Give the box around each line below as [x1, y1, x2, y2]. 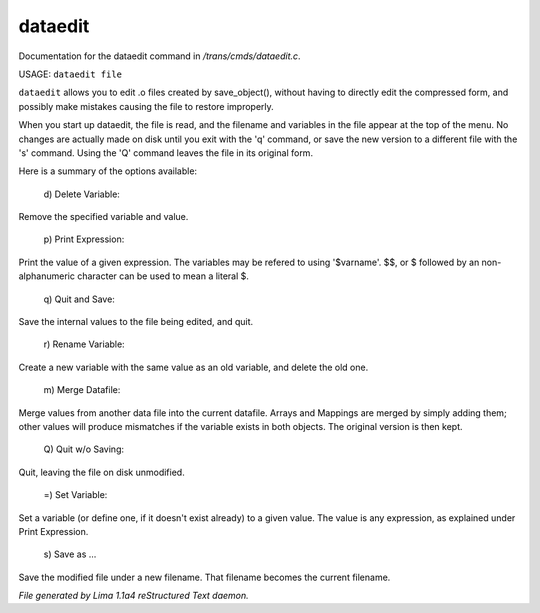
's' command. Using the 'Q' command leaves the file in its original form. [18, 146, 314, 159]
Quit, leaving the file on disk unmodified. [18, 466, 185, 478]
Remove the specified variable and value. [18, 211, 189, 223]
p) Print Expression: [43, 233, 125, 245]
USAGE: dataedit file [18, 68, 122, 80]
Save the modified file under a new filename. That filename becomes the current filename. [18, 571, 391, 583]
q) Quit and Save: [43, 293, 115, 305]
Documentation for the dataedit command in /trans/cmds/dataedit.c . [18, 50, 301, 62]
